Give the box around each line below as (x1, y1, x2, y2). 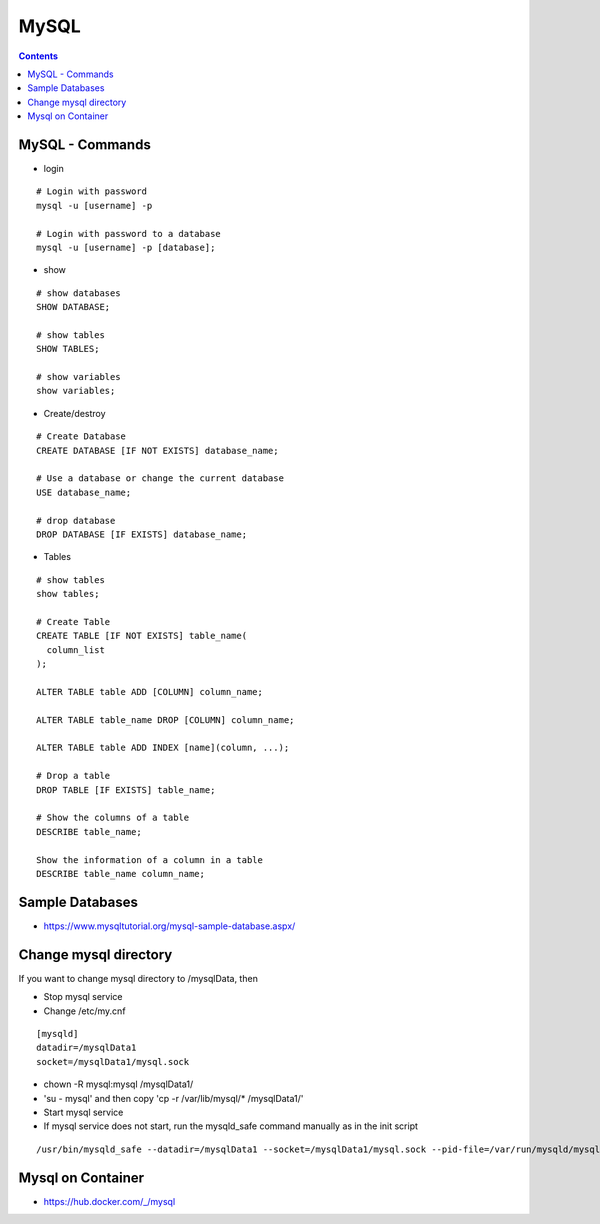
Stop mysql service (43, 991, 124, 1003)
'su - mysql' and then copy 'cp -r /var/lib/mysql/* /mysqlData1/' (43, 1092, 304, 1104)
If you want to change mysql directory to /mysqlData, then (18, 972, 259, 984)
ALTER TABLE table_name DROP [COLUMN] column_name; (36, 714, 295, 725)
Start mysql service (43, 1106, 124, 1118)
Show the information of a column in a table (36, 854, 264, 865)
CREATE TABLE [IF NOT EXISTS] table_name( (36, 630, 248, 642)
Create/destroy (43, 407, 106, 419)
